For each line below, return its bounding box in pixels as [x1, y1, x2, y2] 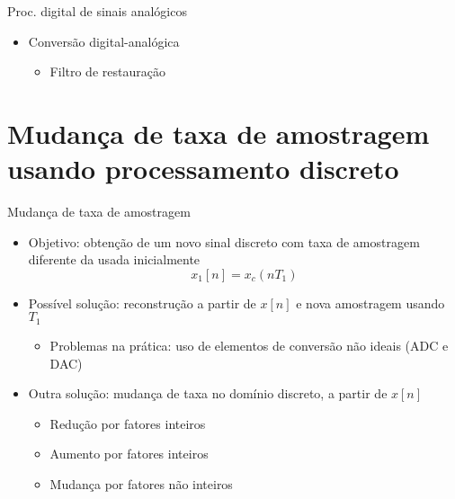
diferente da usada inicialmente [28, 250, 201, 269]
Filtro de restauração [49, 62, 165, 81]
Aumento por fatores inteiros [49, 444, 209, 463]
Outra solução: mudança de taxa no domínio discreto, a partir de [28, 384, 388, 403]
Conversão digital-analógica [28, 31, 180, 50]
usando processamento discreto [7, 150, 399, 187]
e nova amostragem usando [296, 293, 445, 312]
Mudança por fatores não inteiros [49, 474, 233, 493]
